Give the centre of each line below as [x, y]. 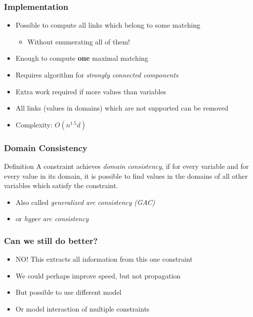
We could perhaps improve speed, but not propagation [98, 275]
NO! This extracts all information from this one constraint [104, 259]
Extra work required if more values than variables [91, 91]
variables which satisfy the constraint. [61, 185]
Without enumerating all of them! [79, 41]
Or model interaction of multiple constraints [83, 308]
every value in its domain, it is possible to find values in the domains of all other [126, 176]
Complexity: [34, 124]
